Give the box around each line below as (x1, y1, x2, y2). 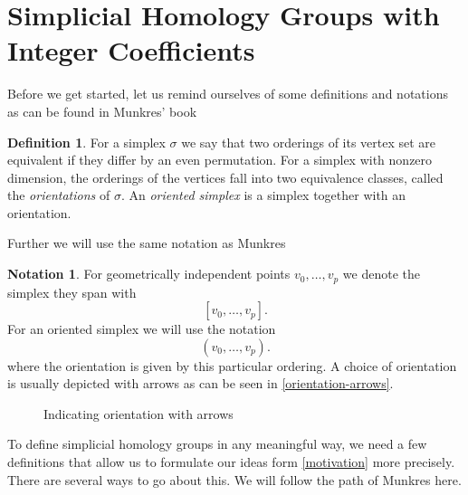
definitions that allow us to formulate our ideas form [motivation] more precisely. (7, 452, 455, 471)
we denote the (342, 264, 420, 283)
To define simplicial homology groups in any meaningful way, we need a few (7, 434, 427, 453)
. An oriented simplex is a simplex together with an (120, 186, 406, 205)
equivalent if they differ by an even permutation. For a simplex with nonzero (7, 150, 433, 169)
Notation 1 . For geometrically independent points (7, 264, 291, 283)
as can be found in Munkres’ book (7, 101, 197, 120)
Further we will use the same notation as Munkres (7, 233, 286, 252)
